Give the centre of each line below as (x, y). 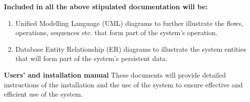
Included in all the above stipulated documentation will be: (106, 6)
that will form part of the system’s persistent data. (92, 58)
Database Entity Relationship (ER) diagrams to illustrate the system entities (131, 49)
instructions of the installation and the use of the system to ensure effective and (124, 84)
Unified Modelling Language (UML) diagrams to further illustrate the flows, (129, 23)
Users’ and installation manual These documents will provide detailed (115, 74)
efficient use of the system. (43, 94)
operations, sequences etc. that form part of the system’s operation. (116, 32)
